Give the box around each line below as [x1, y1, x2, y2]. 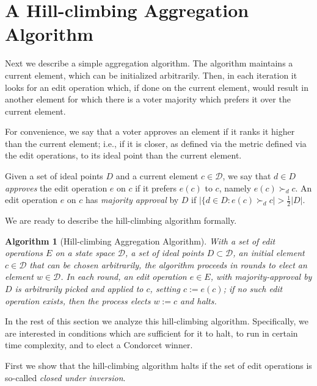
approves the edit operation [5, 181, 107, 194]
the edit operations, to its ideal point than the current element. [5, 149, 242, 162]
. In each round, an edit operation [60, 270, 187, 283]
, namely [219, 181, 252, 194]
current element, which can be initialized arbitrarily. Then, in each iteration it [5, 68, 297, 81]
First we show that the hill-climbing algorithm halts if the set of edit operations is [5, 359, 312, 372]
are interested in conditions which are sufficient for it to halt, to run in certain [5, 326, 298, 339]
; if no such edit [223, 282, 283, 295]
